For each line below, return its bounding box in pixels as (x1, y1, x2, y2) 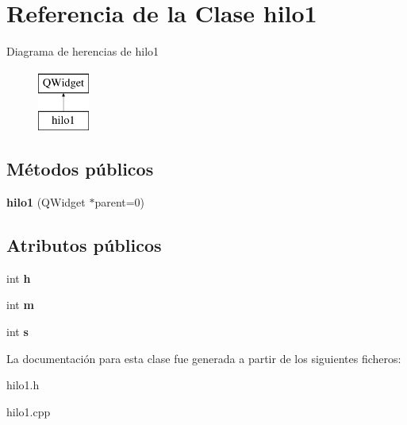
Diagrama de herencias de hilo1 (6, 43, 159, 60)
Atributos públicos (6, 233, 162, 257)
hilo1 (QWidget (6, 194, 86, 211)
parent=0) (94, 194, 145, 211)
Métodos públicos (6, 156, 154, 181)
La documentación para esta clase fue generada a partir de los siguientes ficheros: (6, 350, 401, 366)
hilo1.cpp (6, 403, 51, 419)
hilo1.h (6, 377, 40, 393)
